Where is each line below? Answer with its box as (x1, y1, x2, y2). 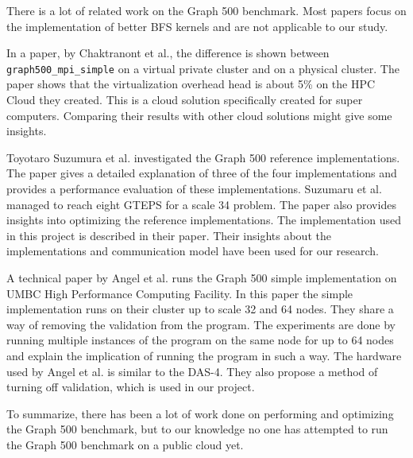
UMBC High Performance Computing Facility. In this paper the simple (6, 285, 353, 301)
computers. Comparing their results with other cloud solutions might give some (6, 107, 392, 123)
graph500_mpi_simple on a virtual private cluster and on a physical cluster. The (6, 60, 399, 76)
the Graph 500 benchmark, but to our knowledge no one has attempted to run (6, 421, 388, 437)
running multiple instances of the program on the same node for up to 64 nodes (6, 332, 394, 348)
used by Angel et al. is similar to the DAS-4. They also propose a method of (6, 363, 378, 379)
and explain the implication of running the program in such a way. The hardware (6, 347, 402, 363)
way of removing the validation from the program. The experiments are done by (6, 316, 396, 332)
